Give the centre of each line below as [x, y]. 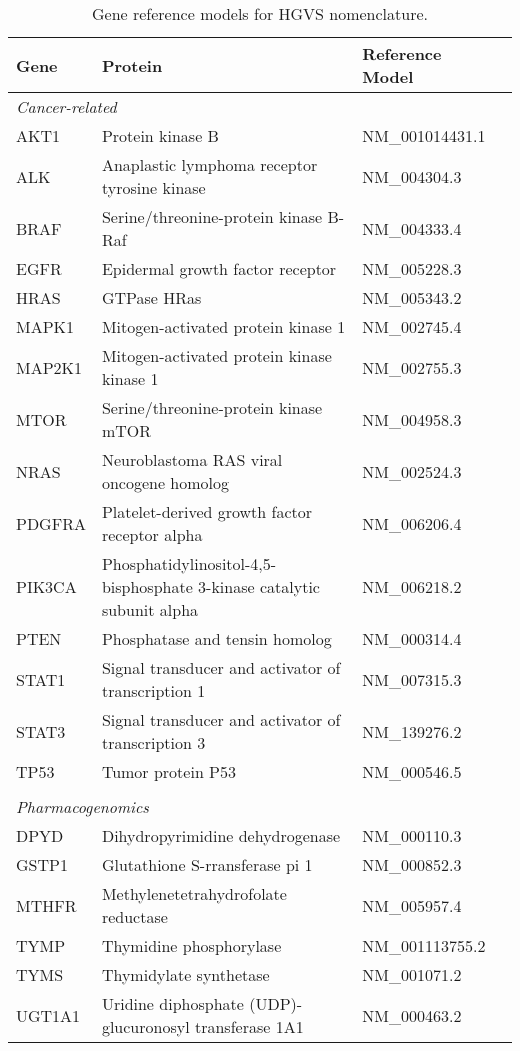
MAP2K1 [49, 367]
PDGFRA [51, 523]
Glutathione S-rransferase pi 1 [207, 864]
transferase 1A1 [249, 1026]
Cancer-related [66, 106]
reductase [134, 916]
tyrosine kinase [153, 187]
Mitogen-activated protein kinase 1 [223, 326]
